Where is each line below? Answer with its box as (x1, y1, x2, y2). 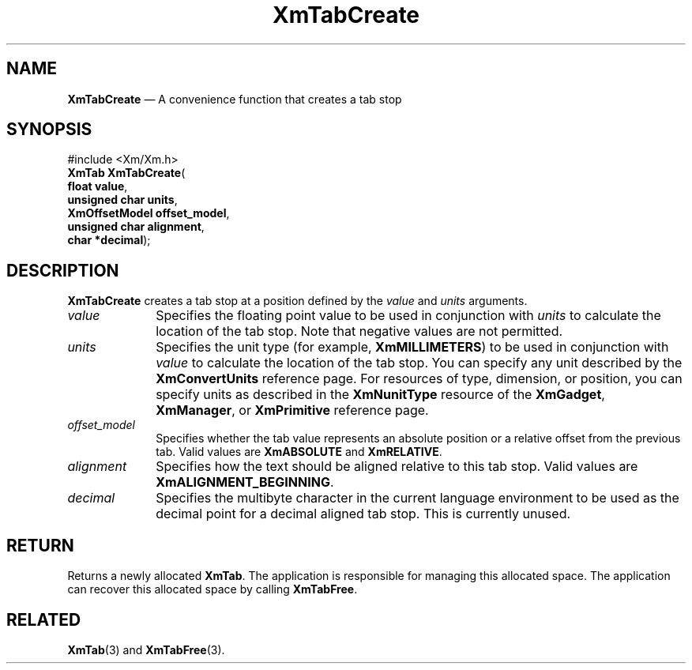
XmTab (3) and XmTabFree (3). (67, 642, 225, 657)
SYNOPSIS (6, 119, 92, 140)
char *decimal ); (67, 233, 151, 247)
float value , (67, 179, 128, 194)
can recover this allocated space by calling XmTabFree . (67, 582, 358, 597)
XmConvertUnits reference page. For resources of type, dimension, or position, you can (156, 371, 683, 387)
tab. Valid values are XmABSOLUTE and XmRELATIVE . (156, 445, 442, 459)
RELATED (6, 609, 81, 630)
